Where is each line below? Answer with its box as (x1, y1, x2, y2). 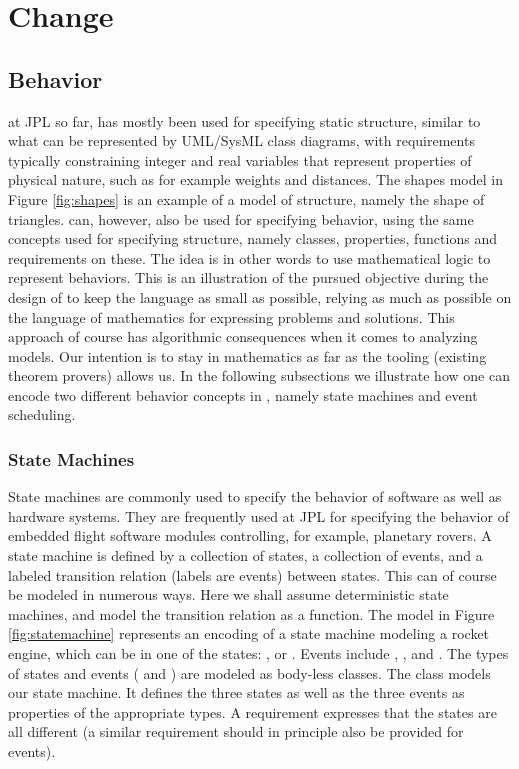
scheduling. (8, 404, 76, 425)
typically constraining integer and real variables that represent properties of (8, 149, 472, 170)
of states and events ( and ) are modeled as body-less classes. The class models (8, 662, 491, 683)
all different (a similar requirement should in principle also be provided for (8, 721, 464, 742)
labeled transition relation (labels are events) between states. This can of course (8, 564, 497, 585)
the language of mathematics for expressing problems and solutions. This (8, 306, 455, 327)
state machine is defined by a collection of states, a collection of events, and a (8, 545, 483, 566)
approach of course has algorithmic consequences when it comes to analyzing (8, 326, 478, 347)
